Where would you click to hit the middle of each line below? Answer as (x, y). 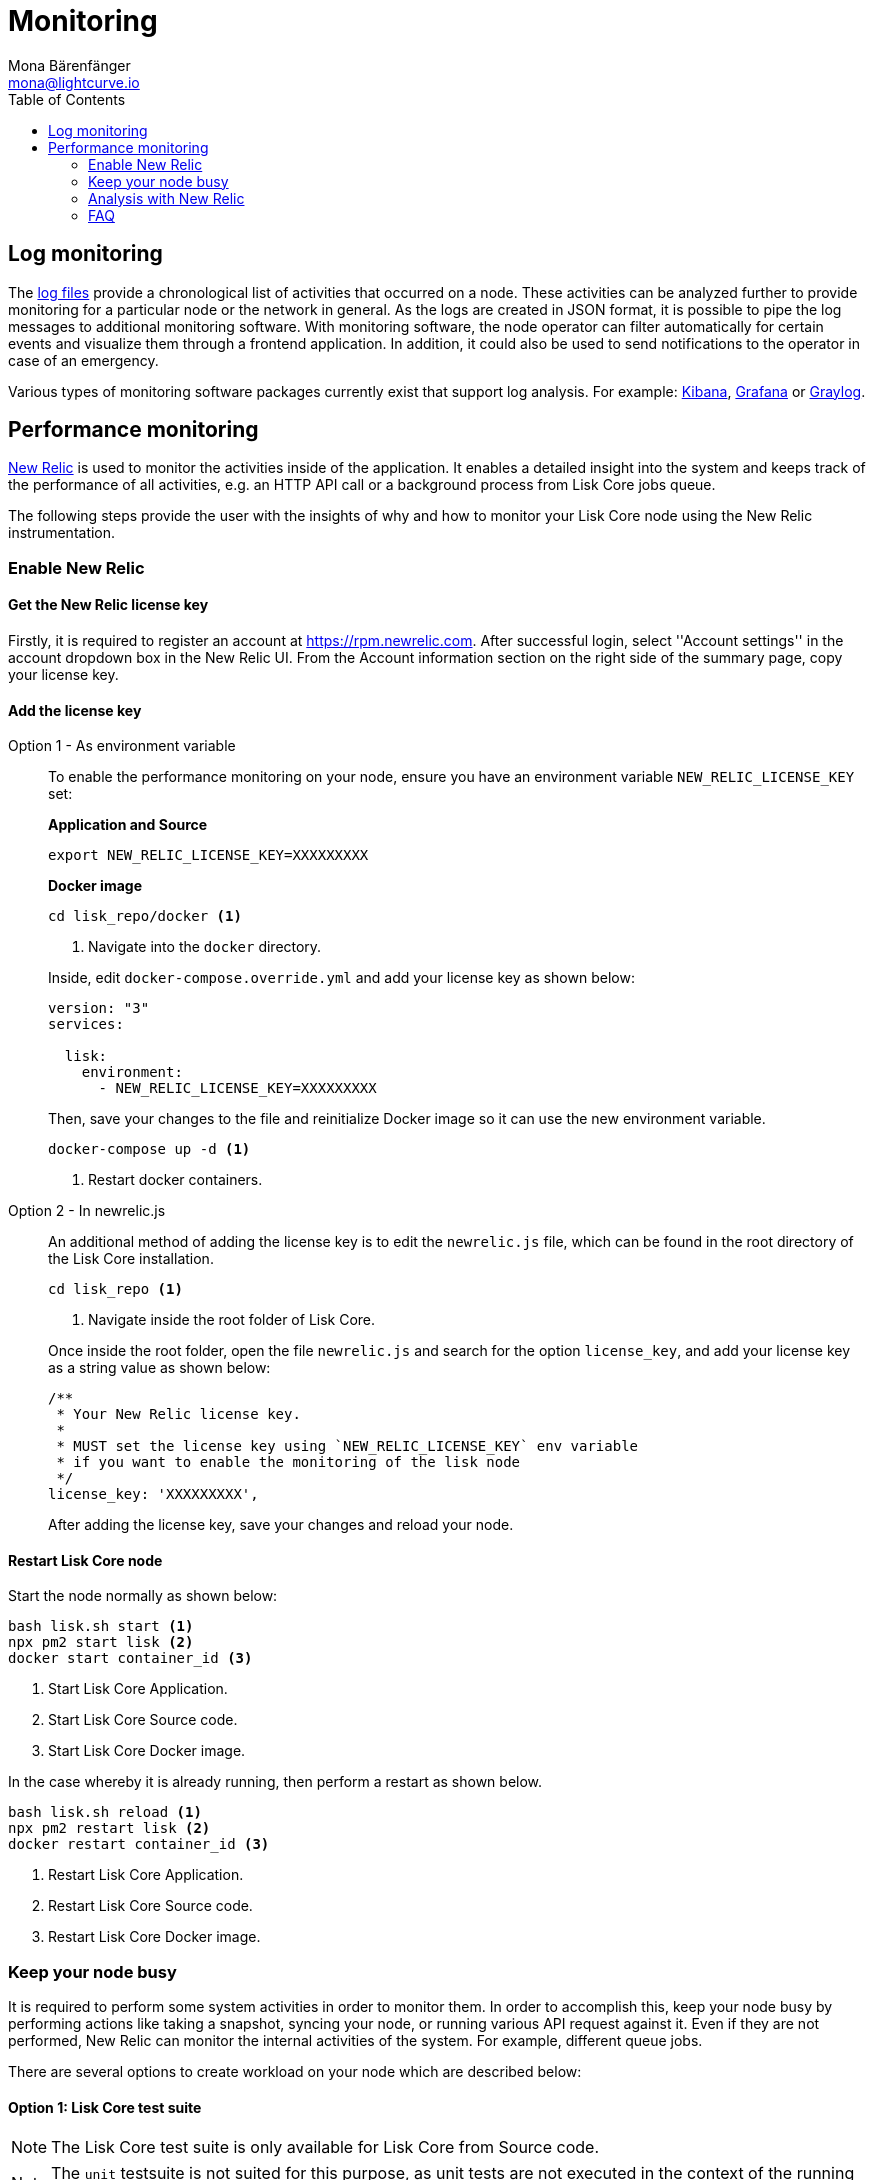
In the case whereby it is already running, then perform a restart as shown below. (275, 1782)
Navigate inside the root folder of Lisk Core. (232, 1320)
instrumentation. (62, 533)
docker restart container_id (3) (139, 1844)
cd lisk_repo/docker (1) (145, 916)
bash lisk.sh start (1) (101, 1626)
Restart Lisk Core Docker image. (154, 1937)
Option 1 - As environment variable (122, 746)
